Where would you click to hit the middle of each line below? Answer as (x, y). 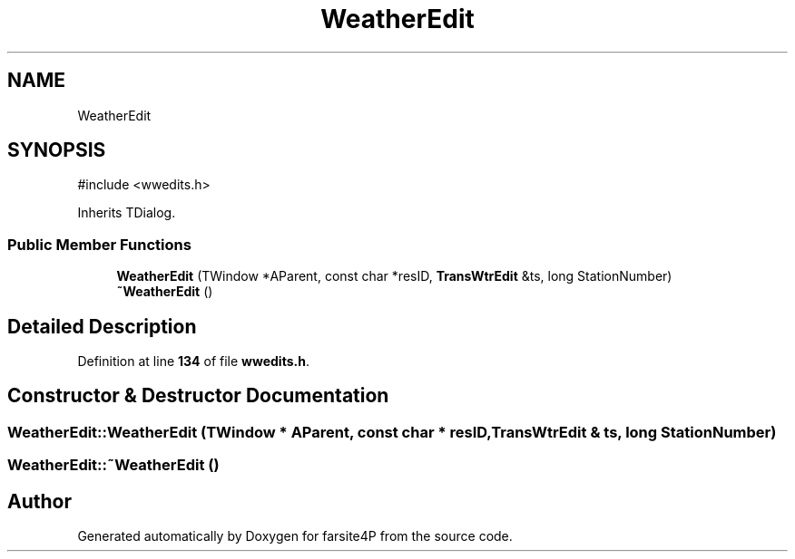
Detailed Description (102, 326)
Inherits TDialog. (127, 213)
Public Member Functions (99, 244)
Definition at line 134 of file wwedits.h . (193, 361)
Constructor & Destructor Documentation (198, 396)
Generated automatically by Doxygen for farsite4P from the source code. (295, 536)
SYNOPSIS (57, 150)
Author (39, 501)
